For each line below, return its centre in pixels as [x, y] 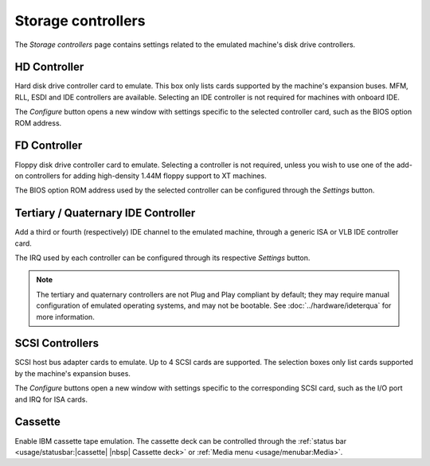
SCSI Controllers [57, 343]
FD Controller [49, 146]
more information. [65, 316]
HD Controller [49, 67]
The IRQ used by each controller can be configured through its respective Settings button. [162, 258]
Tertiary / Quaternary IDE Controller [105, 214]
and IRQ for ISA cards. [51, 399]
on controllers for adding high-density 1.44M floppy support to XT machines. [141, 176]
